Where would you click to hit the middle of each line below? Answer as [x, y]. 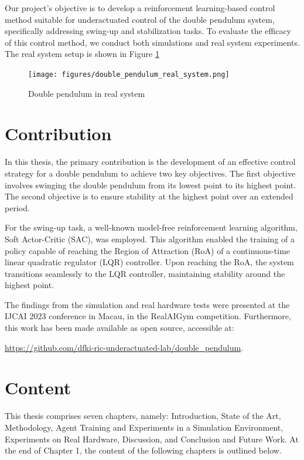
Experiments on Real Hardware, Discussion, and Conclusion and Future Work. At [152, 439]
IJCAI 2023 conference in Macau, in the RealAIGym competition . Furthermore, [148, 316]
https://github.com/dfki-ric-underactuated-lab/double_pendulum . [124, 347]
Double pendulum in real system [87, 93]
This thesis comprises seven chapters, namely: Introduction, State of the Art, [143, 416]
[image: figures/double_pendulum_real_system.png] [129, 74]
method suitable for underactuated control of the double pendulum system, [140, 19]
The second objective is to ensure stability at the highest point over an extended [149, 196]
